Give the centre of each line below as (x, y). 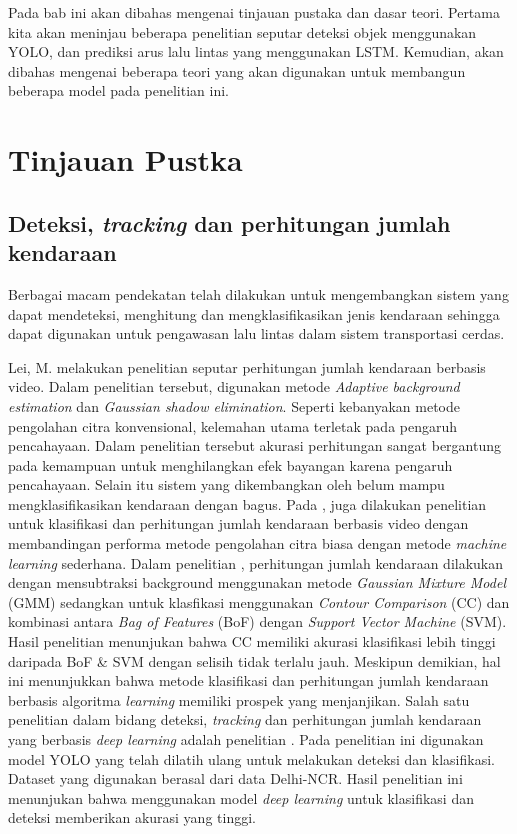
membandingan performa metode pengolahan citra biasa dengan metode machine (257, 543)
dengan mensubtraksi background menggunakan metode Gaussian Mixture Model (257, 582)
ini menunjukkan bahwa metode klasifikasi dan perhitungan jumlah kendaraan (248, 680)
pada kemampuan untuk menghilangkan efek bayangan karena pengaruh (230, 464)
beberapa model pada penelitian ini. (118, 90)
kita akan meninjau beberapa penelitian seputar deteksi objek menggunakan (242, 31)
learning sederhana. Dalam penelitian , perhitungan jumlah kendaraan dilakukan (256, 562)
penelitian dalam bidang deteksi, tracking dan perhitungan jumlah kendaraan (245, 719)
